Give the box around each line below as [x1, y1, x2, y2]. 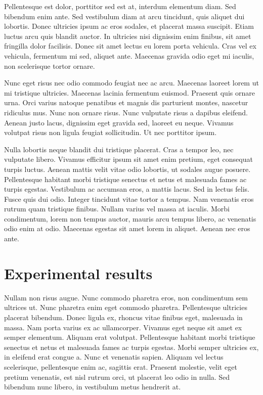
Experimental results [4, 262, 153, 283]
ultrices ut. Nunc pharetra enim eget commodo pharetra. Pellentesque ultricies [4, 302, 247, 313]
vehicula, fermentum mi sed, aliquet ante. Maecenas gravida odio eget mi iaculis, [4, 50, 254, 61]
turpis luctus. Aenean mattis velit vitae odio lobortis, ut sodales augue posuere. [4, 163, 251, 174]
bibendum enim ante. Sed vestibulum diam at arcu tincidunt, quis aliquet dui [4, 11, 245, 21]
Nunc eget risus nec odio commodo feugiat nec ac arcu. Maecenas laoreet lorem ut [4, 77, 259, 88]
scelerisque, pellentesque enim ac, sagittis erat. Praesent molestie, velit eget [4, 361, 237, 372]
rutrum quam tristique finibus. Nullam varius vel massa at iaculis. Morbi [4, 203, 230, 214]
